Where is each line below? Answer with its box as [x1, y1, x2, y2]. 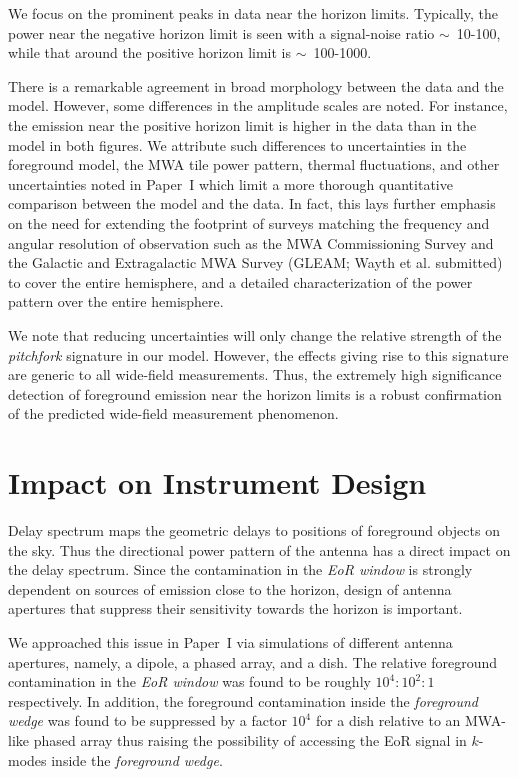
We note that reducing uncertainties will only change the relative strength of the [8, 324, 502, 345]
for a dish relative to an [315, 710, 461, 731]
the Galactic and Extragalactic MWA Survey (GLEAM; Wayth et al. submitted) [8, 252, 503, 273]
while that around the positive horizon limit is [8, 42, 291, 63]
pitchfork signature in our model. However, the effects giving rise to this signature [8, 344, 509, 365]
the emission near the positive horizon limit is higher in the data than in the [8, 114, 477, 135]
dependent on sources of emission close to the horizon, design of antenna [8, 578, 452, 599]
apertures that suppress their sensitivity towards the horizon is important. [8, 598, 463, 619]
